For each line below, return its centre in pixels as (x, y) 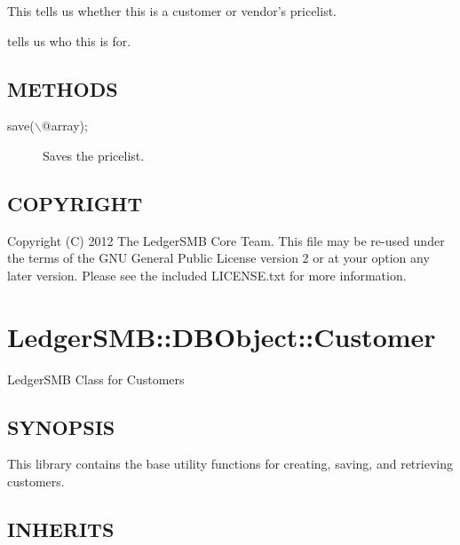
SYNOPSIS (61, 427)
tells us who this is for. (69, 40)
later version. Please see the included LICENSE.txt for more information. (207, 275)
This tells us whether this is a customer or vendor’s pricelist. (172, 11)
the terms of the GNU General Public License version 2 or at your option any (218, 258)
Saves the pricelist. (94, 155)
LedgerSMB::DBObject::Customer (222, 336)
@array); (64, 126)
